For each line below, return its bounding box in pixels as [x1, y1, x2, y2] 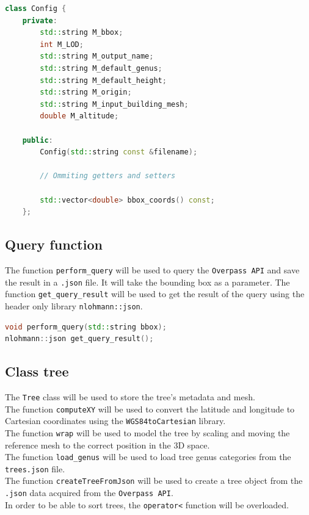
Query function [5, 235, 103, 254]
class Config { [5, 4, 67, 13]
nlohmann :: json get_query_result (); [5, 334, 154, 344]
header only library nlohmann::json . [5, 299, 143, 312]
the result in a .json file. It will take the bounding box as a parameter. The [5, 275, 290, 288]
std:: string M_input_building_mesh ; [40, 99, 189, 109]
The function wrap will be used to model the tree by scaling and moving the [5, 426, 290, 439]
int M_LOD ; [40, 40, 84, 49]
